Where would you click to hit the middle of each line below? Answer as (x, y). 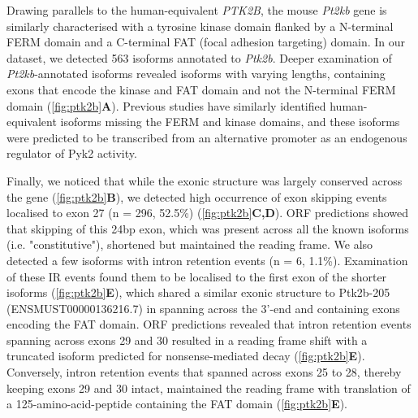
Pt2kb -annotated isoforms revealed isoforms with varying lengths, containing (196, 74)
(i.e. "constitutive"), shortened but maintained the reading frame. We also (190, 244)
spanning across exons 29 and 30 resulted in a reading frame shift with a (187, 340)
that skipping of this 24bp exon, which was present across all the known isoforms (208, 228)
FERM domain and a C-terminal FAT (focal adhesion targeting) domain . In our (206, 42)
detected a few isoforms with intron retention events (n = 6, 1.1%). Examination (207, 260)
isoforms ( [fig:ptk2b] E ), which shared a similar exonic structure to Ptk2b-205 (198, 292)
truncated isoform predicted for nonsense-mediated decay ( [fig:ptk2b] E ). (186, 356)
